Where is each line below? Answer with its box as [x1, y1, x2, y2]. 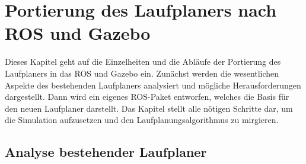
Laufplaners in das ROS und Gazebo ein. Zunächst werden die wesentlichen [5, 67, 279, 79]
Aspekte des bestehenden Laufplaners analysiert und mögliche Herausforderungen [5, 78, 301, 91]
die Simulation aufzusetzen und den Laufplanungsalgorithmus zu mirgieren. [5, 113, 279, 126]
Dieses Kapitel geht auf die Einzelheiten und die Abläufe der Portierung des [5, 55, 281, 68]
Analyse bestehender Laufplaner [5, 143, 207, 161]
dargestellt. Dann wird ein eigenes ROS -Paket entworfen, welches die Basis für [5, 90, 289, 103]
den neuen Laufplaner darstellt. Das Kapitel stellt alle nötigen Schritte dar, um [5, 102, 293, 114]
